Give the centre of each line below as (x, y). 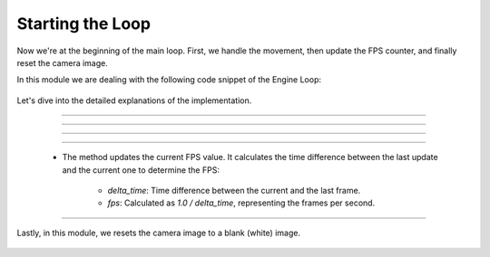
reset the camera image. (63, 62)
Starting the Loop (84, 24)
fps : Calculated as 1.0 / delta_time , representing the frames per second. (241, 203)
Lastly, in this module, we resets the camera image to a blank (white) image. (159, 233)
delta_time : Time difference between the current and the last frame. (234, 190)
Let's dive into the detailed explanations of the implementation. (134, 100)
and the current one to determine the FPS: (141, 170)
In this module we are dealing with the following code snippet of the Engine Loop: (169, 80)
